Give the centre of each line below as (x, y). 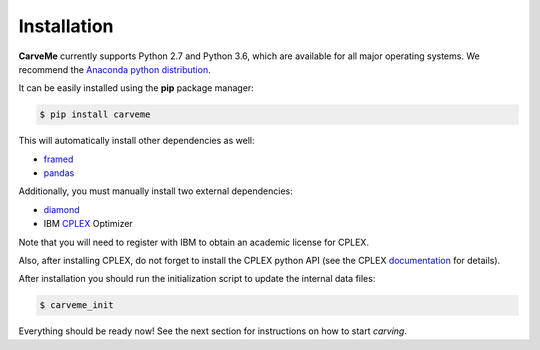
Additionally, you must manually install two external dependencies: (156, 191)
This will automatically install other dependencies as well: (136, 141)
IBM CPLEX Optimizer (88, 224)
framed (58, 159)
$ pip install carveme (95, 114)
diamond (61, 209)
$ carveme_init (76, 305)
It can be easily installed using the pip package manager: (136, 88)
